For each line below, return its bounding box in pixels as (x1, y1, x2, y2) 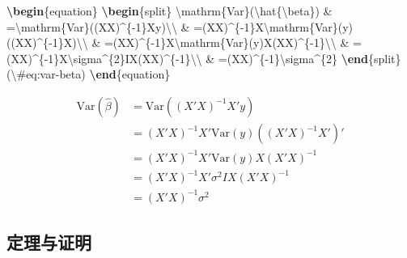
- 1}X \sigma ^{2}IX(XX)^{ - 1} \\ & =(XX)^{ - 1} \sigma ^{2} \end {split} (44, 49, 401, 66)
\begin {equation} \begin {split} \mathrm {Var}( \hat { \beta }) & (6, 2, 333, 19)
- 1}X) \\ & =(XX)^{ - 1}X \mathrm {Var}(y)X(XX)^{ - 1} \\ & (49, 34, 350, 51)
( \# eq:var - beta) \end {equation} (6, 66, 171, 82)
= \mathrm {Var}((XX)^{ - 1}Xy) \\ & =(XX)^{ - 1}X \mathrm (6, 18, 309, 35)
